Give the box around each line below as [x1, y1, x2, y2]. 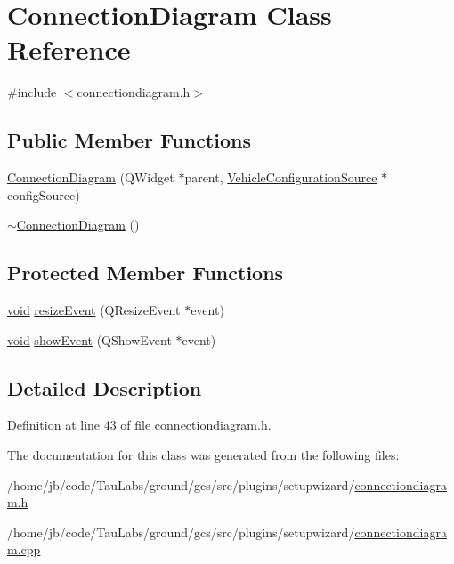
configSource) [7, 185, 80, 204]
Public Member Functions [7, 126, 251, 154]
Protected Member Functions [7, 259, 284, 286]
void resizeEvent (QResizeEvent [7, 301, 181, 319]
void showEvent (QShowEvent [7, 330, 172, 349]
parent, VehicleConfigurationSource [184, 168, 377, 187]
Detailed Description [7, 374, 202, 401]
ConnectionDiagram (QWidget [7, 168, 174, 187]
